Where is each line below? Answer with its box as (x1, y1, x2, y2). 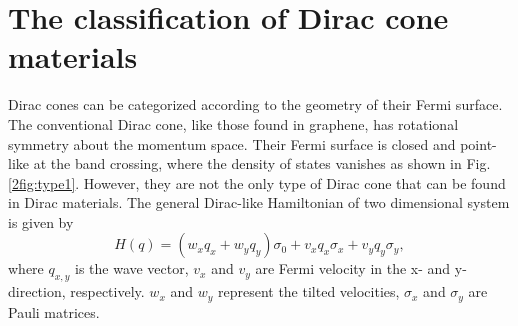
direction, (8, 281, 66, 302)
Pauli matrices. (8, 301, 100, 322)
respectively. (70, 281, 145, 302)
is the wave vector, (74, 258, 189, 279)
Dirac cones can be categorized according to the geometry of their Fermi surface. (8, 94, 503, 115)
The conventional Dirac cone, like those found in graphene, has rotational (8, 113, 459, 134)
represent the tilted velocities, (217, 281, 400, 302)
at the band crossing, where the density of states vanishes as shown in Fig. (33, 153, 491, 174)
